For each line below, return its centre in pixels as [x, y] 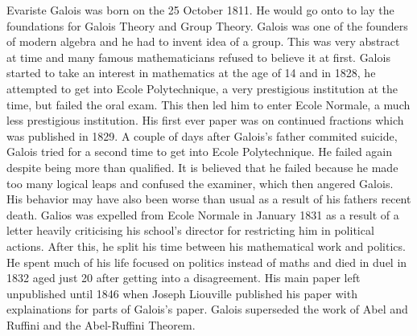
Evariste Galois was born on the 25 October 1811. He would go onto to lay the [200, 10]
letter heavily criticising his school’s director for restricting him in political [190, 230]
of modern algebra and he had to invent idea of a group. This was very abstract [203, 41]
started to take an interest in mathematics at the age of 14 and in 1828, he [191, 73]
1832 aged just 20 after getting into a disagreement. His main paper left [184, 278]
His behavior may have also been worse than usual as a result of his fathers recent [209, 199]
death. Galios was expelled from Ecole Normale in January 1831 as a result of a [203, 214]
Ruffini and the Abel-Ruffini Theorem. [101, 324]
